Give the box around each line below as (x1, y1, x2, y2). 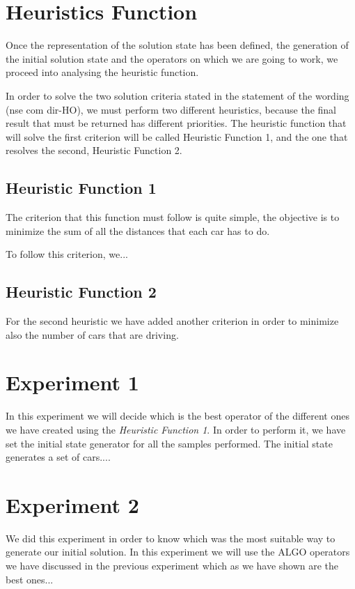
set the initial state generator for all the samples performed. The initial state (6, 436, 333, 450)
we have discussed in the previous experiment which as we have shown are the (6, 558, 339, 573)
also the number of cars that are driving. (6, 327, 179, 342)
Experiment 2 (6, 490, 139, 519)
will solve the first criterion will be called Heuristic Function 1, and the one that (6, 129, 348, 144)
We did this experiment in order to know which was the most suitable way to (6, 530, 336, 545)
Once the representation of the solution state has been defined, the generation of (6, 38, 349, 52)
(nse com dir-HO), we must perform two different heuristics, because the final (6, 102, 336, 116)
